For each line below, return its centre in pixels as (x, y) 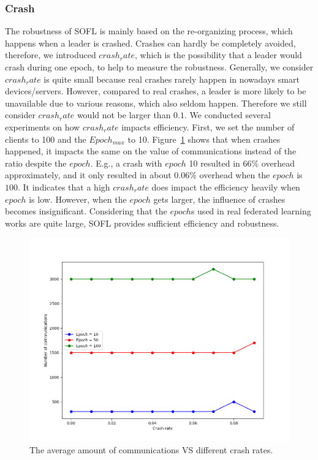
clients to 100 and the (46, 139)
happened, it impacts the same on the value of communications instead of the (151, 151)
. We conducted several (228, 115)
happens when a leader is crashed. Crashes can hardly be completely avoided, (150, 43)
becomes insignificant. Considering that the (86, 211)
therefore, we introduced (51, 55)
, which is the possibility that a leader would (218, 55)
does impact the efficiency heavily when (226, 187)
